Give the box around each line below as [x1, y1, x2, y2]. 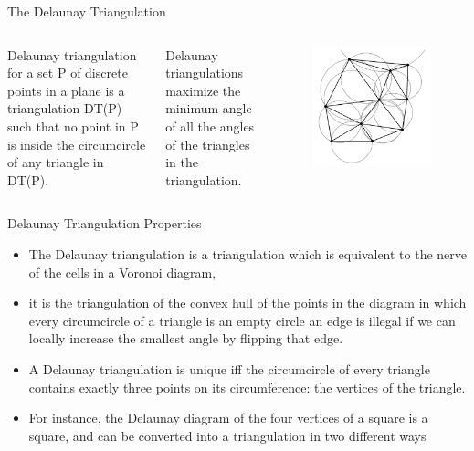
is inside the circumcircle [7, 134, 146, 153]
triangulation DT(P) [7, 99, 122, 118]
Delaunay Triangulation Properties [7, 214, 202, 233]
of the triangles [165, 134, 250, 153]
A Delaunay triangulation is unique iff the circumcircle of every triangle [28, 359, 430, 378]
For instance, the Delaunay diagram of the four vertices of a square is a [28, 408, 428, 427]
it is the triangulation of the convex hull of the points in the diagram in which [28, 293, 467, 312]
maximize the [165, 80, 241, 100]
